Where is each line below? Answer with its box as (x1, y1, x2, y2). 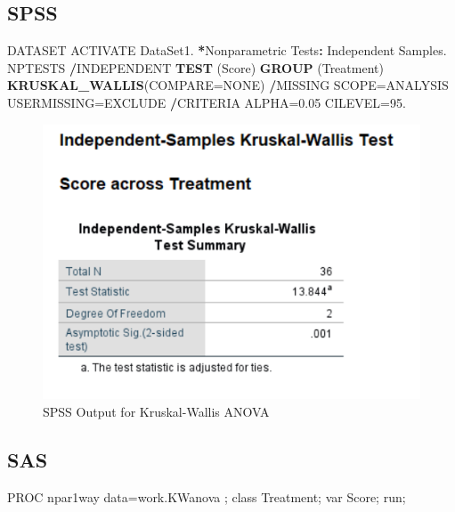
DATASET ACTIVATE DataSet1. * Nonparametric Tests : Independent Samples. (7, 41, 447, 60)
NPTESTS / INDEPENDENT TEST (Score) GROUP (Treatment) (7, 58, 384, 77)
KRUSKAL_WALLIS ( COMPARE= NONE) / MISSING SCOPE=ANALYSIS (7, 76, 449, 94)
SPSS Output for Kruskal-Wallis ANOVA (43, 402, 270, 420)
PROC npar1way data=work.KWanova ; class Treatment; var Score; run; (7, 487, 406, 506)
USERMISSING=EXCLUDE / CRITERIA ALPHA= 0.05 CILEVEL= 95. (7, 93, 406, 111)
